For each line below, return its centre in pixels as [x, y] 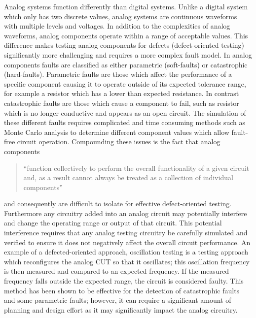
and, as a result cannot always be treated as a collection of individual [128, 177]
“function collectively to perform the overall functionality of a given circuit [136, 168]
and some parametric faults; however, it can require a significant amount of [118, 300]
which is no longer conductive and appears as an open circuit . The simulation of [125, 112]
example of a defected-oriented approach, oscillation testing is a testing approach [126, 252]
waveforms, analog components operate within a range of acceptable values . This [126, 35]
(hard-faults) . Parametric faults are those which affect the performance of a [118, 74]
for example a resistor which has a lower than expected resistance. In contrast [122, 93]
